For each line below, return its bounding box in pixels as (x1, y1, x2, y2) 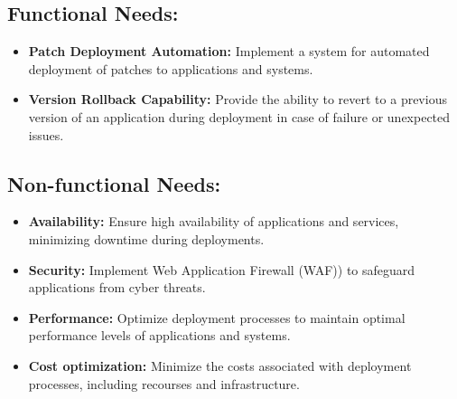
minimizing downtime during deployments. (28, 229, 265, 248)
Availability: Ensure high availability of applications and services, (28, 212, 399, 231)
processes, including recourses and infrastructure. (28, 374, 300, 393)
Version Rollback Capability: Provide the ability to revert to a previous (28, 90, 447, 109)
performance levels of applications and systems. (28, 326, 291, 345)
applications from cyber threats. (28, 278, 206, 297)
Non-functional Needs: (7, 169, 221, 197)
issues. (28, 125, 64, 144)
